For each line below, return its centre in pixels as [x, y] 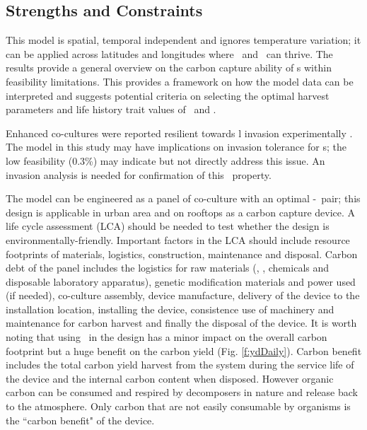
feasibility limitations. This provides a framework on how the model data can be [180, 81]
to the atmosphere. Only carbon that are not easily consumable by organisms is [178, 406]
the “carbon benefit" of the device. [80, 420]
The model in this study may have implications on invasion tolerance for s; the [176, 147]
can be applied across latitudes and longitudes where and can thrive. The [169, 53]
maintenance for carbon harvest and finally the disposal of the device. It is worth [181, 323]
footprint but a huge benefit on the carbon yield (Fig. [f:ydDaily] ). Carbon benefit [184, 350]
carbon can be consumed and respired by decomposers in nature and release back [182, 392]
